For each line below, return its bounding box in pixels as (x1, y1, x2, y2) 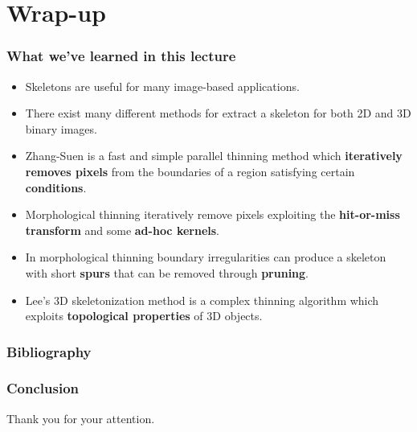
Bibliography (6, 341, 92, 361)
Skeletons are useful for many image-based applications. (25, 77, 300, 94)
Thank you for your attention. (6, 409, 155, 426)
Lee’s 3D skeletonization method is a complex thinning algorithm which (25, 291, 379, 308)
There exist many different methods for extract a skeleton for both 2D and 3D (25, 105, 411, 121)
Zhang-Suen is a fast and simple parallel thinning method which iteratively (25, 147, 403, 164)
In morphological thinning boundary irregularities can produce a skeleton (25, 249, 386, 265)
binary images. (25, 120, 97, 137)
